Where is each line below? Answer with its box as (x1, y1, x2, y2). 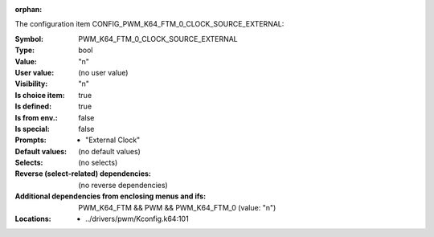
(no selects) (78, 157, 118, 168)
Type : (14, 45, 35, 55)
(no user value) (78, 67, 129, 77)
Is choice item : (14, 90, 65, 100)
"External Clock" (85, 135, 141, 145)
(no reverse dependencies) (78, 180, 168, 190)
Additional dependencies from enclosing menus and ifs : (14, 191, 207, 201)
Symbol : (14, 34, 44, 43)
